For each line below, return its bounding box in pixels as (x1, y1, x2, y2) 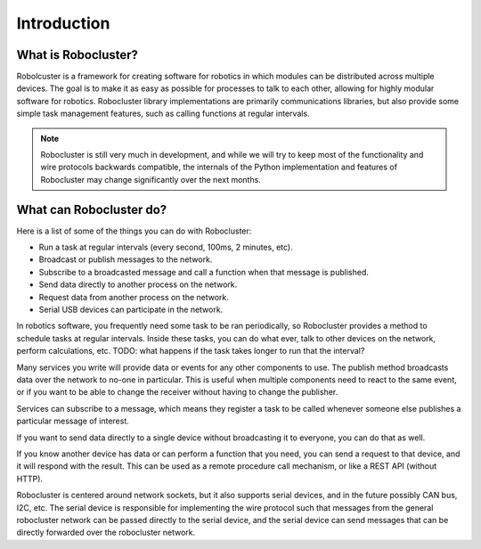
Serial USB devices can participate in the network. (38, 304, 224, 315)
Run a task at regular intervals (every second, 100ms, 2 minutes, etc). (38, 242, 293, 253)
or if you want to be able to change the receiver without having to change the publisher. (16, 387, 338, 397)
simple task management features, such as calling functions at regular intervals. (16, 108, 311, 119)
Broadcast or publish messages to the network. (38, 254, 213, 265)
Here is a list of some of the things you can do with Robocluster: (16, 225, 252, 236)
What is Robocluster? (16, 47, 138, 62)
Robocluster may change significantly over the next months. (40, 174, 262, 184)
